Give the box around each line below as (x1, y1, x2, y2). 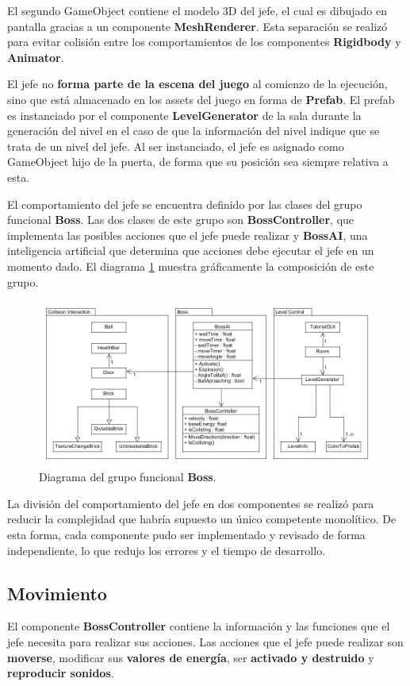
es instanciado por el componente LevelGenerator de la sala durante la (7, 106, 362, 123)
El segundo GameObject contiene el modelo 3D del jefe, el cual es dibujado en (7, 2, 387, 18)
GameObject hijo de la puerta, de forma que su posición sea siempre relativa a (7, 153, 389, 170)
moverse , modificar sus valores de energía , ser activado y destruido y (7, 649, 374, 665)
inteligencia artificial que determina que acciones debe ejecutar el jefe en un (7, 242, 374, 259)
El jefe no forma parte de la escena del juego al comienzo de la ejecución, (7, 75, 388, 92)
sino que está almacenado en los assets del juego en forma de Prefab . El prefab (7, 91, 395, 107)
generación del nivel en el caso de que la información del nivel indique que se (7, 122, 380, 139)
